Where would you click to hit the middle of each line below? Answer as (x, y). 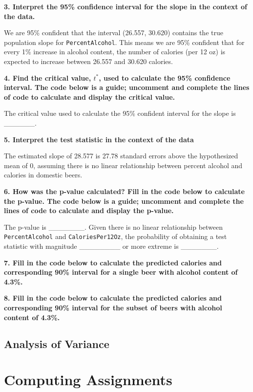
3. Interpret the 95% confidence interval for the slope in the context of (126, 6)
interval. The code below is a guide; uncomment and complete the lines (127, 87)
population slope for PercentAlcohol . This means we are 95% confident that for (124, 42)
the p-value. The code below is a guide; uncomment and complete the (124, 201)
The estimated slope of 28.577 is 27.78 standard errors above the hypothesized (121, 156)
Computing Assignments (88, 380)
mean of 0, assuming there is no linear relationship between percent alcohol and (123, 165)
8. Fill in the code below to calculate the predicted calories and (113, 298)
